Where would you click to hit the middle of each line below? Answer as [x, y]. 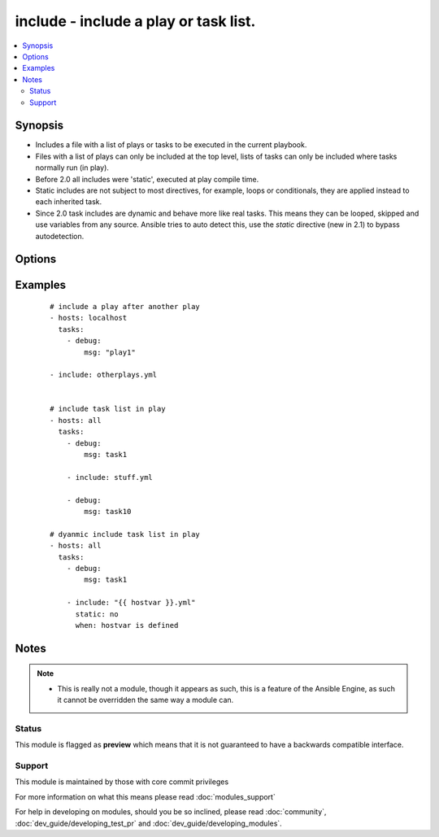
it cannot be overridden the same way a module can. [146, 700]
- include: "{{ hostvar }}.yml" [131, 603]
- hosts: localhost [89, 318]
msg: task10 [108, 511]
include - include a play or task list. [135, 21]
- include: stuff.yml [110, 477]
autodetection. [60, 236]
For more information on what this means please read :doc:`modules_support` [145, 796]
